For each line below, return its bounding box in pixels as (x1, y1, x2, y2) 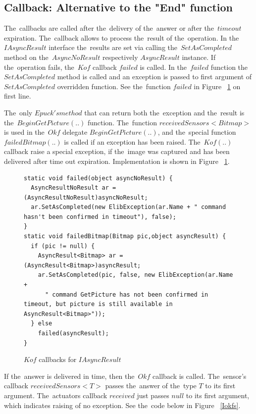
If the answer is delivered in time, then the (4, 370, 135, 381)
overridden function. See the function (57, 81, 171, 91)
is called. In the (140, 61, 187, 72)
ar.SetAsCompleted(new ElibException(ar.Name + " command (31, 204, 226, 211)
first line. (4, 91, 31, 101)
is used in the (4, 127, 45, 137)
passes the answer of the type (105, 380, 197, 391)
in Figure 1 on (194, 81, 241, 91)
